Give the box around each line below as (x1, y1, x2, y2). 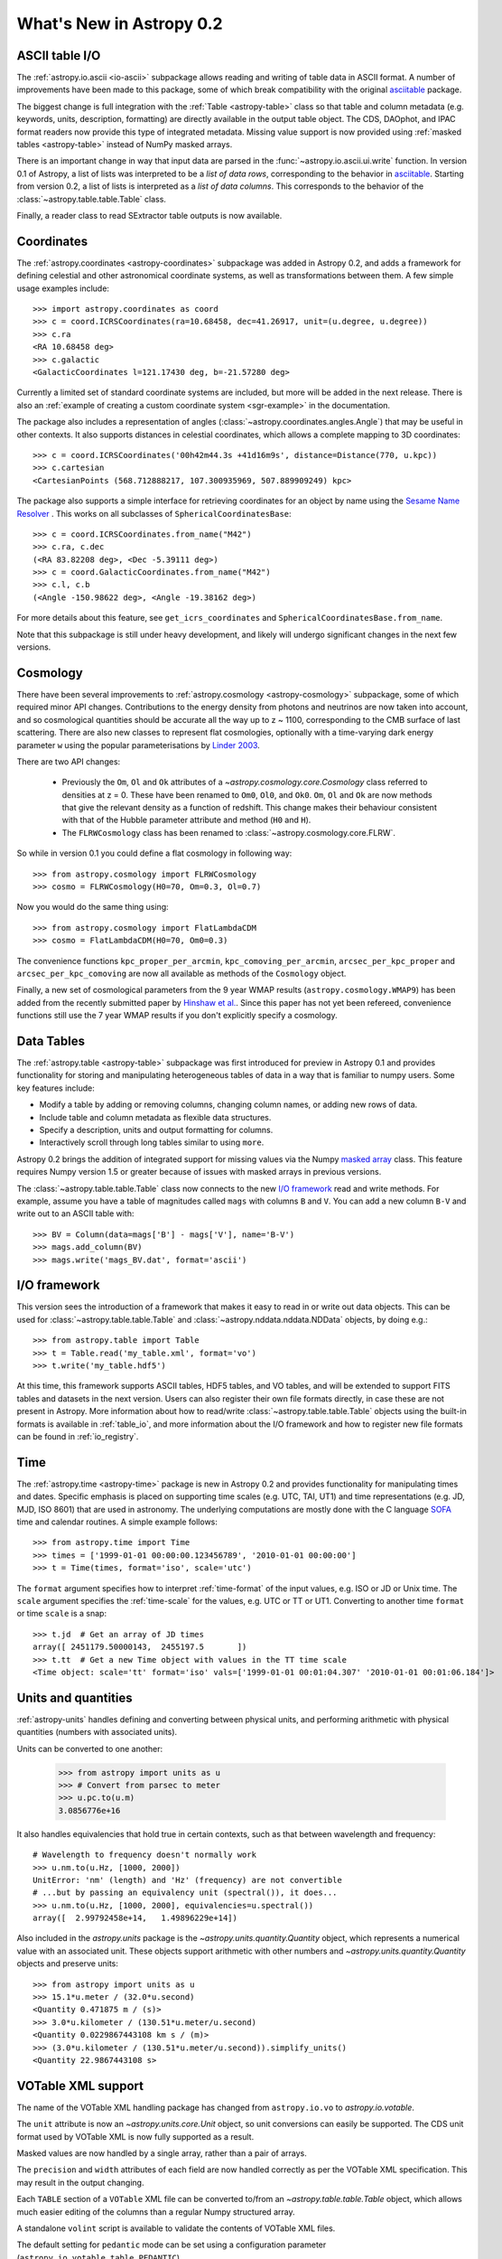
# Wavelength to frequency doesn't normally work (33, 1850, 257, 1861)
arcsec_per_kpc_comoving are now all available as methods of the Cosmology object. (16, 968, 347, 979)
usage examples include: (16, 283, 110, 294)
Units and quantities (16, 1690, 133, 1705)
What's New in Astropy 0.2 (16, 14, 223, 33)
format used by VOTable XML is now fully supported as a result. (16, 2131, 255, 2142)
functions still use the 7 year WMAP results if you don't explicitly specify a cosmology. (16, 1010, 338, 1021)
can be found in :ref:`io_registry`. (16, 1430, 139, 1441)
